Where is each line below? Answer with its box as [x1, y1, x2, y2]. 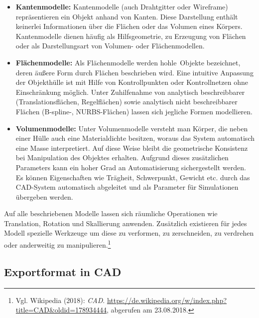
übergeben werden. [15, 191, 73, 202]
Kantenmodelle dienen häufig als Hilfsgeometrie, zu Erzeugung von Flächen [15, 30, 246, 41]
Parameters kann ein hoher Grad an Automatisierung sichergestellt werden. [15, 162, 246, 172]
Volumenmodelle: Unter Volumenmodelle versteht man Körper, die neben [15, 123, 248, 133]
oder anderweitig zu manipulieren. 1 [4, 238, 111, 250]
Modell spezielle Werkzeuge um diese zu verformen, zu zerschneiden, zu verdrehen [4, 228, 254, 238]
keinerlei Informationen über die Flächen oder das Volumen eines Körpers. [15, 21, 243, 31]
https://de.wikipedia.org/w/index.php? [107, 295, 227, 305]
